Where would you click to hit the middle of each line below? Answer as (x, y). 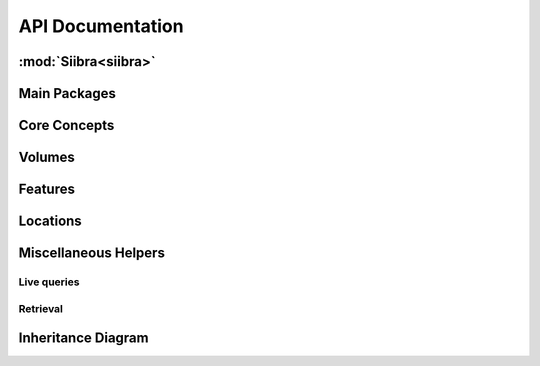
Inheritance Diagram (83, 338)
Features (46, 189)
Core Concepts (66, 125)
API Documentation (101, 26)
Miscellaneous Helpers (91, 253)
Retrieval (41, 308)
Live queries (49, 282)
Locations (50, 221)
